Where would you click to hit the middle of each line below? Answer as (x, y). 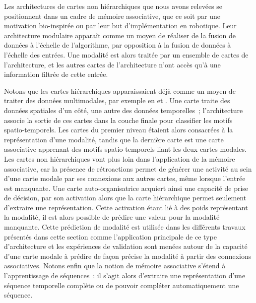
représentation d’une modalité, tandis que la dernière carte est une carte (114, 139)
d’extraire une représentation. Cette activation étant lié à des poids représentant (126, 207)
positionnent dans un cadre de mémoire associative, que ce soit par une (112, 16)
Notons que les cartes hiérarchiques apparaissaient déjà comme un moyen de (120, 91)
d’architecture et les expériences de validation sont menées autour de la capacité (126, 246)
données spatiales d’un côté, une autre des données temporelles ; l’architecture (124, 110)
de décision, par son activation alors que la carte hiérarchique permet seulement (125, 198)
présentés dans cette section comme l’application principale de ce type (110, 236)
